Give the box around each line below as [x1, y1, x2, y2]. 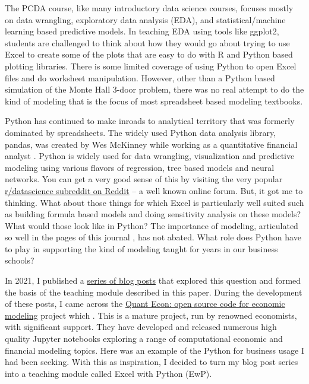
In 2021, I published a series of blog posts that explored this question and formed [5, 274, 301, 287]
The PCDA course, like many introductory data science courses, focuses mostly [5, 2, 294, 14]
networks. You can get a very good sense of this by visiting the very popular [5, 173, 283, 185]
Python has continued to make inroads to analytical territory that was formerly [5, 115, 295, 127]
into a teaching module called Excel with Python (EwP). [5, 367, 212, 379]
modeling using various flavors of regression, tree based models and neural [5, 161, 275, 173]
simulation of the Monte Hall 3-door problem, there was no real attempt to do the [5, 83, 304, 96]
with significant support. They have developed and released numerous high [5, 320, 277, 333]
